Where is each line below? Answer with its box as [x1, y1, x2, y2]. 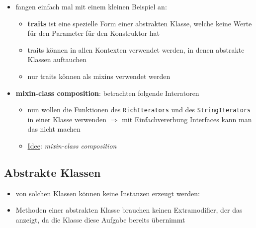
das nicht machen [27, 124, 81, 134]
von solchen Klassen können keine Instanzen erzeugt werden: [15, 188, 200, 198]
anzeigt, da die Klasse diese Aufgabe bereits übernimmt [15, 214, 185, 225]
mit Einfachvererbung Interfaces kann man [122, 114, 252, 124]
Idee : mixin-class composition [27, 141, 117, 151]
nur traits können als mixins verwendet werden [27, 71, 171, 81]
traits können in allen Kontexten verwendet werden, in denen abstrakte [27, 44, 245, 55]
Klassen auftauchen [27, 54, 86, 65]
